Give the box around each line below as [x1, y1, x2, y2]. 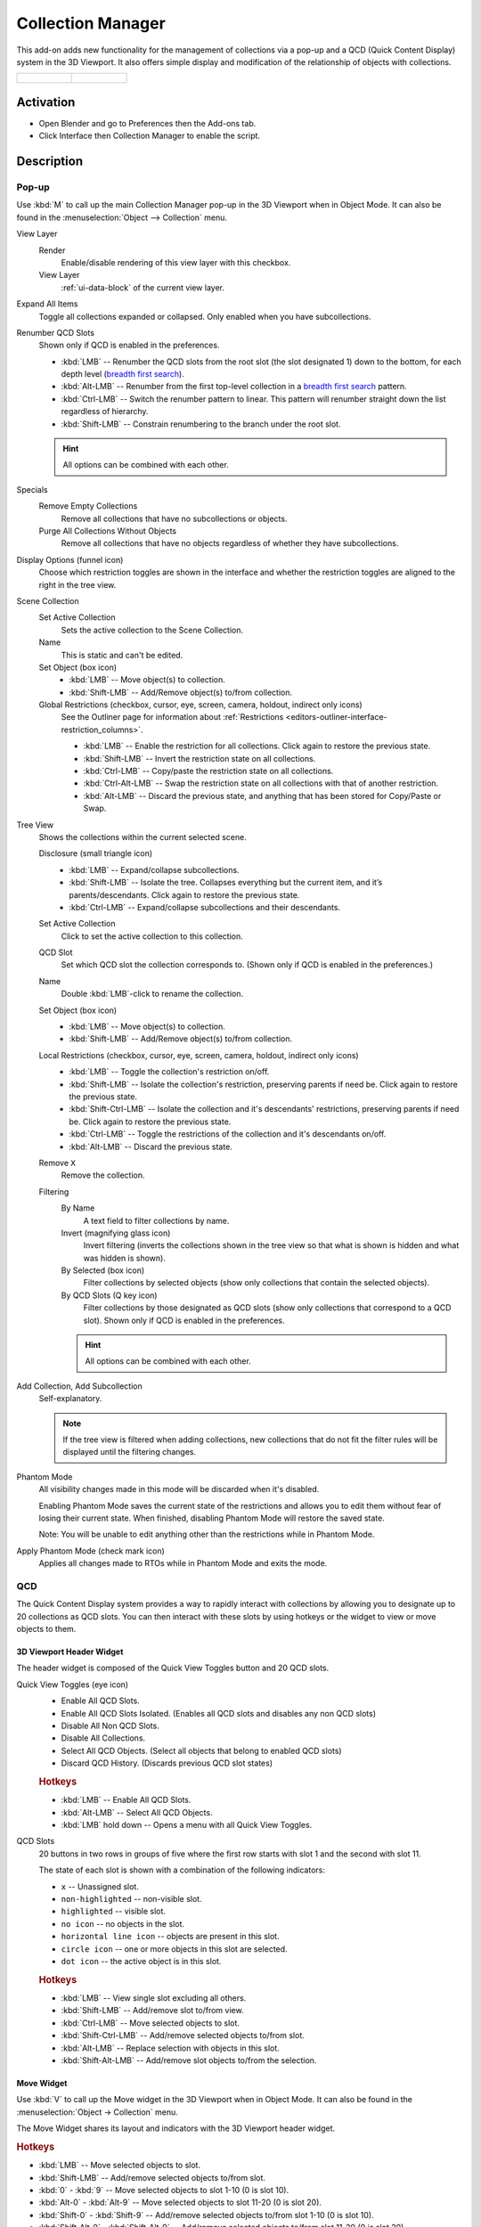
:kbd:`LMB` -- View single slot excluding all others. [61, 1992, 247, 2003]
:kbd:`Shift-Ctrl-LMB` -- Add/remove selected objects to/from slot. [61, 2030, 305, 2041]
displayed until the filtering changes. [62, 1447, 196, 1457]
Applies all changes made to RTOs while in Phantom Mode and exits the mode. [38, 1558, 328, 1569]
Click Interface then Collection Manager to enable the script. [38, 130, 261, 142]
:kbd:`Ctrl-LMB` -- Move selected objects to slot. [61, 2018, 240, 2028]
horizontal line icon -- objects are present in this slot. [61, 1931, 280, 1942]
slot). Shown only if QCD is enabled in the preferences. [83, 1315, 285, 1326]
